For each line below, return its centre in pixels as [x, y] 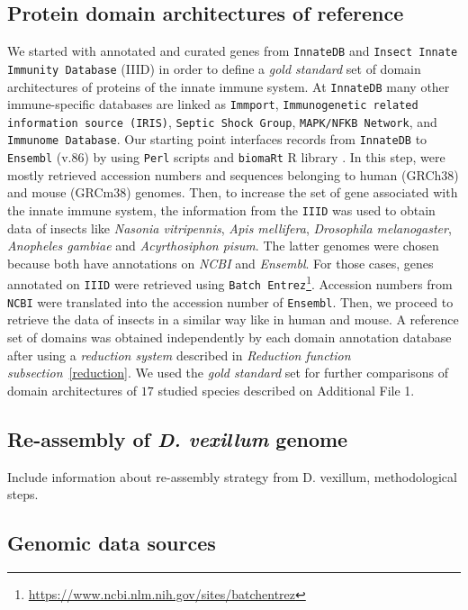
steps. [23, 494]
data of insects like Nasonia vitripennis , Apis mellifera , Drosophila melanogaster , [229, 228]
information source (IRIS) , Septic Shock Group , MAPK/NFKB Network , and [222, 121]
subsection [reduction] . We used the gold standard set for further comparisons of [228, 373]
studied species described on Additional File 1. [286, 390]
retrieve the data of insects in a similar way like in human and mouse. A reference [233, 319]
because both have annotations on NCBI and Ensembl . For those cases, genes [220, 263]
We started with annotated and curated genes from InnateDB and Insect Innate [233, 51]
